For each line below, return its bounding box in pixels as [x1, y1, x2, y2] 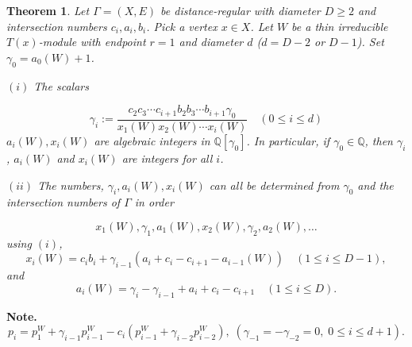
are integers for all [121, 150, 213, 166]
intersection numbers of [6, 194, 121, 210]
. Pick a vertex [146, 17, 218, 34]
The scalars [33, 77, 89, 94]
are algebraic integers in [94, 133, 210, 148]
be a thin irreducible [291, 17, 388, 34]
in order [134, 194, 174, 210]
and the [357, 176, 394, 193]
